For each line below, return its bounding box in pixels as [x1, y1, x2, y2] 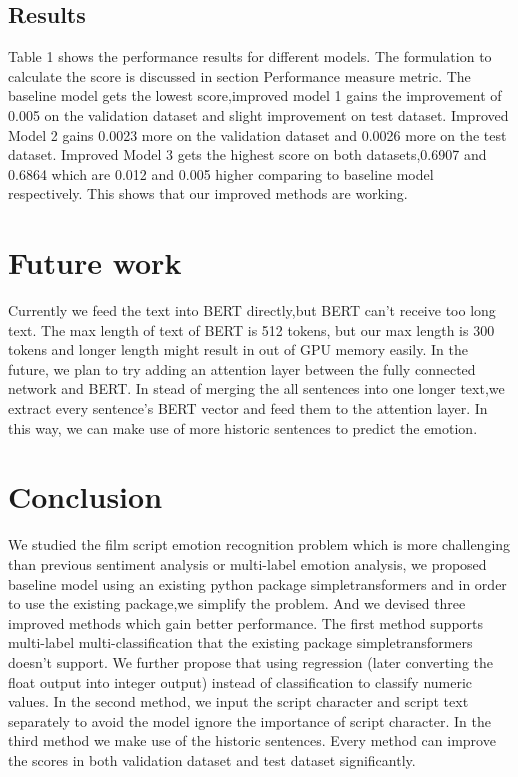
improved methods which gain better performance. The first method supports [8, 612, 484, 633]
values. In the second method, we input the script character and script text [8, 691, 469, 712]
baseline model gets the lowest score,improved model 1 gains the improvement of [8, 85, 502, 106]
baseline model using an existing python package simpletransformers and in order [8, 573, 507, 594]
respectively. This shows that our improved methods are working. [8, 183, 408, 204]
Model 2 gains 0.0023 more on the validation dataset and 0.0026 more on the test [8, 124, 507, 145]
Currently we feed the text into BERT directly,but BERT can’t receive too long [8, 300, 496, 321]
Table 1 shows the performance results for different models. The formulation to [8, 46, 492, 67]
